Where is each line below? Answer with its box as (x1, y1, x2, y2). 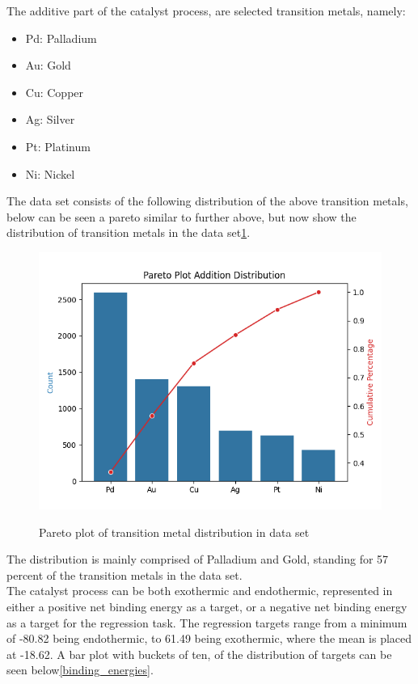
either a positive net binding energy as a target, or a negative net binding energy (6, 597, 407, 614)
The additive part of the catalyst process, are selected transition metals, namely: (6, 2, 406, 19)
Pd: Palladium (25, 29, 97, 46)
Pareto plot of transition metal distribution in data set (39, 523, 310, 540)
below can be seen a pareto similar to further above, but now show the (6, 208, 357, 225)
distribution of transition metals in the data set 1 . (6, 224, 251, 241)
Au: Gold (25, 57, 71, 74)
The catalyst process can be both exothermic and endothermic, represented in (6, 582, 393, 599)
